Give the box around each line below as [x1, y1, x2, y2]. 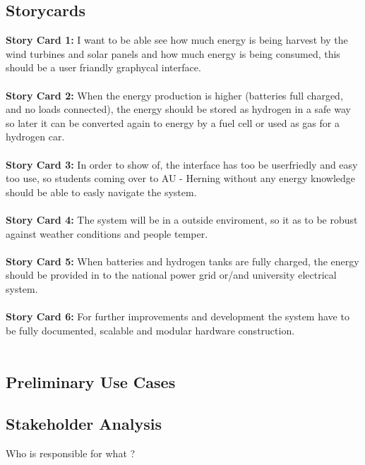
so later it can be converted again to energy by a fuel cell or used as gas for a [6, 115, 340, 130]
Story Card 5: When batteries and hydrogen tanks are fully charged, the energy [6, 253, 359, 268]
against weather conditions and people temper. [6, 226, 208, 241]
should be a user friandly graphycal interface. [6, 60, 201, 75]
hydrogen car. [6, 129, 65, 144]
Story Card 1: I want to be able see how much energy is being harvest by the [6, 32, 348, 47]
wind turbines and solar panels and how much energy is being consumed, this [6, 46, 340, 61]
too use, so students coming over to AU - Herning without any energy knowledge [6, 171, 356, 186]
